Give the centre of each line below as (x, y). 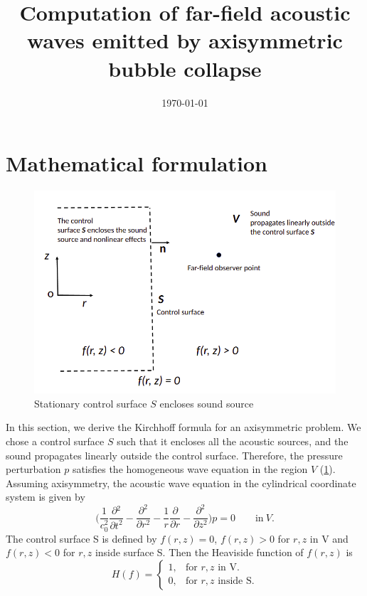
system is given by (46, 497)
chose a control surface (55, 441)
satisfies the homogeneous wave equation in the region (190, 469)
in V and (329, 538)
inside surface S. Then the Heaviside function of (199, 552)
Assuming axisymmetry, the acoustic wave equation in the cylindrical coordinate (181, 483)
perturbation (33, 469)
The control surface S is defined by (81, 538)
